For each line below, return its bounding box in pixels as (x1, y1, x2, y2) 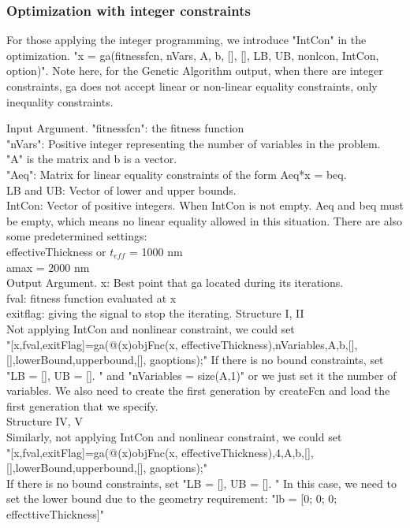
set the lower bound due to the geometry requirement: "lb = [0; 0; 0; (6, 490, 337, 507)
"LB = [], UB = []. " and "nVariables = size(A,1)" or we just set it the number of (6, 366, 397, 383)
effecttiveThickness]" (6, 506, 104, 522)
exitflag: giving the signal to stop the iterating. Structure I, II (6, 305, 304, 322)
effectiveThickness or (6, 243, 106, 259)
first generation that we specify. (6, 397, 158, 414)
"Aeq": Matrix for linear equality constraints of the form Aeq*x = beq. (6, 165, 347, 182)
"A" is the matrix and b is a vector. (6, 151, 177, 167)
